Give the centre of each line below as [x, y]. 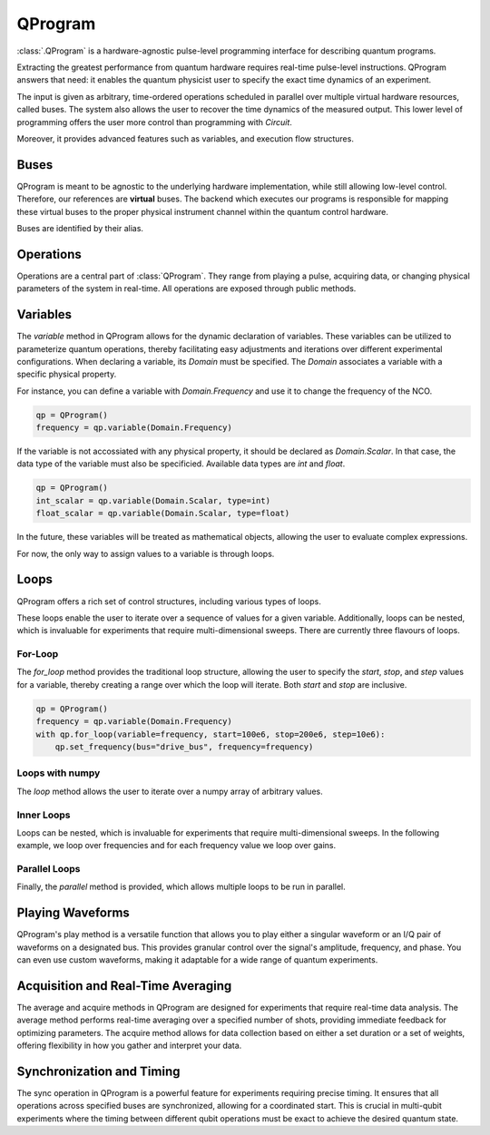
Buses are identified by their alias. [80, 228]
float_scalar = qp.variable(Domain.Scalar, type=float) [163, 514]
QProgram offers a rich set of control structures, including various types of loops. [169, 601]
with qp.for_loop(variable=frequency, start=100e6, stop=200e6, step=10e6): [211, 734]
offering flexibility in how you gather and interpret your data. [129, 1046]
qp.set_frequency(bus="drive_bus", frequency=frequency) [184, 747]
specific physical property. [67, 374]
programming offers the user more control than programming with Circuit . [154, 122]
